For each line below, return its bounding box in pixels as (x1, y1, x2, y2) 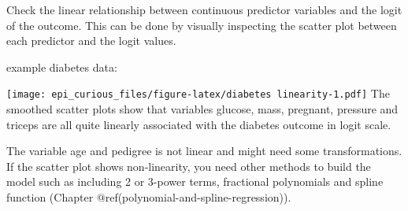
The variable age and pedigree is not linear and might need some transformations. (6, 143, 402, 159)
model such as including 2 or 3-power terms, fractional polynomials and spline (6, 173, 384, 190)
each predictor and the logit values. (6, 32, 176, 49)
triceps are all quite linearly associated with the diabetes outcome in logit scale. (6, 116, 391, 132)
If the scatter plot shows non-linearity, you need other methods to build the (6, 157, 371, 174)
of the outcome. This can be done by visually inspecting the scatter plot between (6, 17, 397, 33)
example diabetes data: (6, 58, 117, 75)
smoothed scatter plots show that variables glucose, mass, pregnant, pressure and (6, 101, 399, 117)
